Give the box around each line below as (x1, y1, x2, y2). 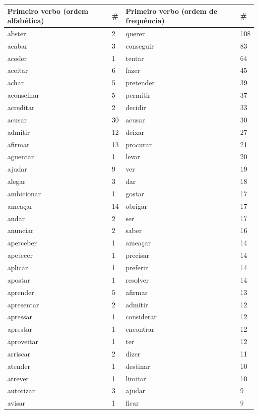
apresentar (7, 299, 39, 309)
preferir (126, 262, 148, 272)
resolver (126, 274, 149, 285)
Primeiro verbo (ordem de (126, 5, 217, 16)
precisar (126, 250, 149, 260)
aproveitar (7, 336, 38, 347)
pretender (126, 77, 155, 88)
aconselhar (7, 90, 39, 100)
